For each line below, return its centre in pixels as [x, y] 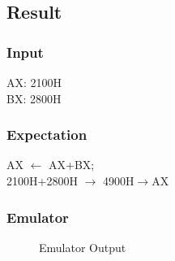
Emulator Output [83, 247]
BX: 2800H [34, 98]
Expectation [47, 135]
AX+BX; [72, 165]
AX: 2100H [34, 82]
